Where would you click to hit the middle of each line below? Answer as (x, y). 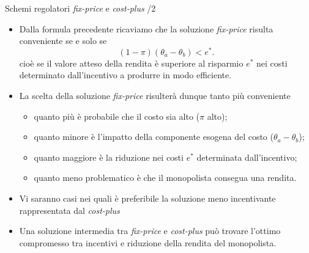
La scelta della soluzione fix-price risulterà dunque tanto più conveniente (155, 96)
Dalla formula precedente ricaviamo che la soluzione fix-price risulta (146, 28)
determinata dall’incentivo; (247, 157)
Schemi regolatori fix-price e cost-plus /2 (80, 8)
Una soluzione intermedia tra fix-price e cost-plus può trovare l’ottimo (150, 231)
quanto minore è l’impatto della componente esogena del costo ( (154, 137)
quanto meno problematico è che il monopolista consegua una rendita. (165, 178)
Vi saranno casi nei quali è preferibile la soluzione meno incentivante (147, 198)
